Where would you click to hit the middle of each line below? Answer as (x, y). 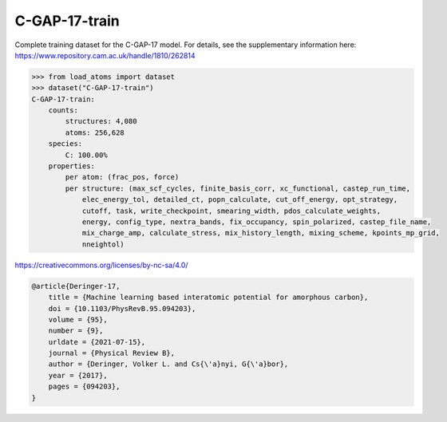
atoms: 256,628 (95, 132)
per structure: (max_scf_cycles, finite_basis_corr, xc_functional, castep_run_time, (238, 188)
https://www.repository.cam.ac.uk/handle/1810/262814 (105, 55)
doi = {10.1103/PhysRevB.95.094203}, (122, 308)
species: (65, 144)
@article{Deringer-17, (76, 286)
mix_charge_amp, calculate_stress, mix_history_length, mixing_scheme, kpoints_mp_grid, (261, 233)
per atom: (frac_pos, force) (122, 177)
